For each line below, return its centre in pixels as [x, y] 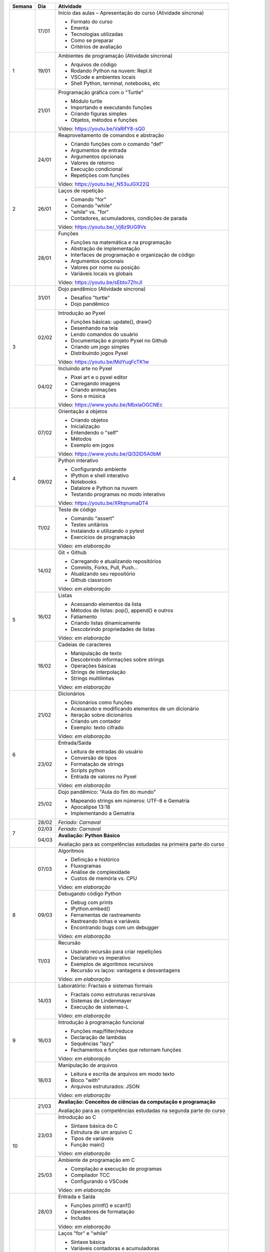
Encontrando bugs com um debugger [115, 927]
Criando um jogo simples [100, 347]
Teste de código [77, 510]
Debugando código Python [90, 894]
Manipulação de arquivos [88, 1065]
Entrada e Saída [77, 1197]
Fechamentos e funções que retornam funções [126, 1050]
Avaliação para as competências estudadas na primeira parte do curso [141, 844]
